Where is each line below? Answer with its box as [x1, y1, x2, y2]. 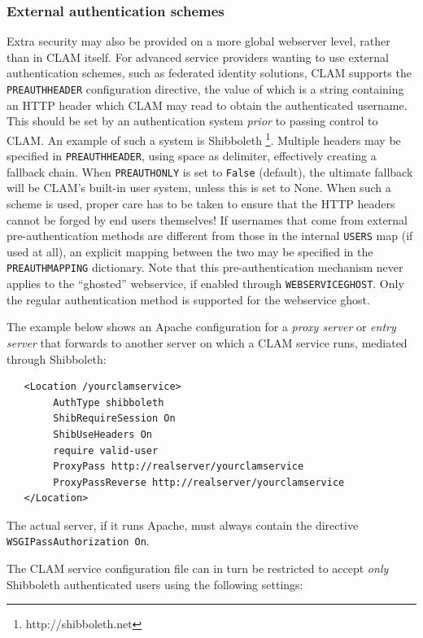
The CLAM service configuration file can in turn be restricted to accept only [7, 560, 389, 577]
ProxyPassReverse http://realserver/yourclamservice [53, 476, 345, 488]
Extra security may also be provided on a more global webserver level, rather [7, 33, 390, 50]
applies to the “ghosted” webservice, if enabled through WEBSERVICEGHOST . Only [7, 275, 404, 292]
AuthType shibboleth [53, 396, 164, 409]
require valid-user [53, 444, 159, 457]
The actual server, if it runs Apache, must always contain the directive [7, 516, 359, 533]
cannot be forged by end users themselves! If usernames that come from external [7, 211, 408, 228]
